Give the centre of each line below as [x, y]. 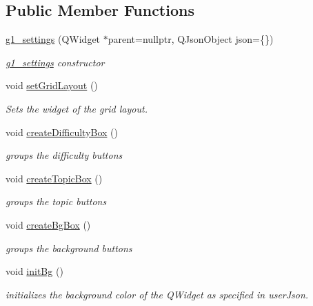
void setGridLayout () [52, 85]
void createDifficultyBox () [62, 132]
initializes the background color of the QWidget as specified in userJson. [157, 294]
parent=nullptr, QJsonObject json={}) [191, 39]
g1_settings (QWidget [53, 39]
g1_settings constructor [55, 62]
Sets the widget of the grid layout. [77, 108]
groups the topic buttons [56, 201]
